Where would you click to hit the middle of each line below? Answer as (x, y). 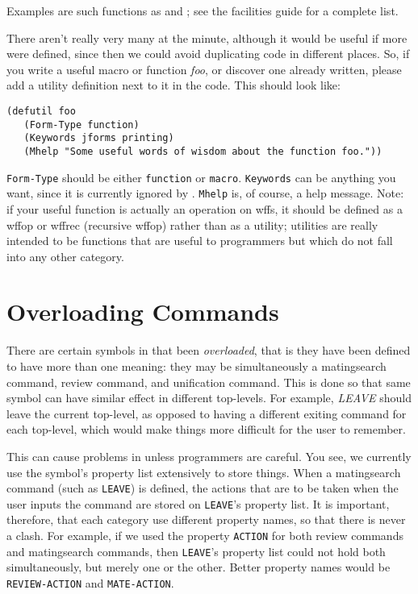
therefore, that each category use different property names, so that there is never (206, 519)
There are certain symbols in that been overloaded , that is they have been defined (209, 350)
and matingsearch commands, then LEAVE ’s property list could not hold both (196, 551)
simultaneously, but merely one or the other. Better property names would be (199, 567)
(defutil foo (41, 111)
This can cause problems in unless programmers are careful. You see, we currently (209, 456)
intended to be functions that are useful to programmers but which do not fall (200, 241)
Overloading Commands (143, 312)
